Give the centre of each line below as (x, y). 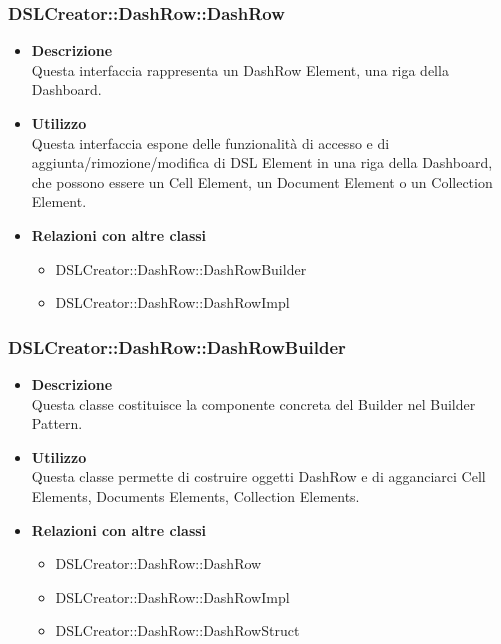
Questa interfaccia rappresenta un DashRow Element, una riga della (240, 69)
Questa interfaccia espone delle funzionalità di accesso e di (210, 142)
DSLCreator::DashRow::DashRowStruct (177, 630)
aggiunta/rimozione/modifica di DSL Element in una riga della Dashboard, (262, 162)
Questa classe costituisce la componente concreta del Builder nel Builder (253, 403)
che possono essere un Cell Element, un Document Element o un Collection (262, 181)
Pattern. (57, 423)
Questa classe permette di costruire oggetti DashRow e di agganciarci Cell (258, 476)
